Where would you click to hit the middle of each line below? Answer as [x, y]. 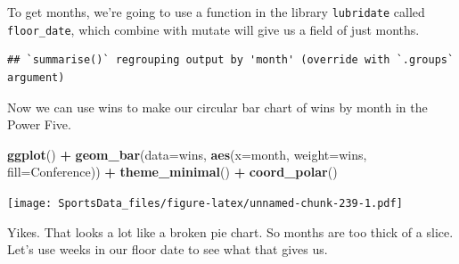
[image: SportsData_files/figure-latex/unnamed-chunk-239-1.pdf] [205, 203]
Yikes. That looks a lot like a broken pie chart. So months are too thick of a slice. [230, 231]
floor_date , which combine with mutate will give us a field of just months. [213, 29]
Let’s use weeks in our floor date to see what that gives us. [168, 249]
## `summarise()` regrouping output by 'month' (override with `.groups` [231, 60]
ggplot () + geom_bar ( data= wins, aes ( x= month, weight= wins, [187, 154]
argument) [36, 77]
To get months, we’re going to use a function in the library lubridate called [216, 12]
